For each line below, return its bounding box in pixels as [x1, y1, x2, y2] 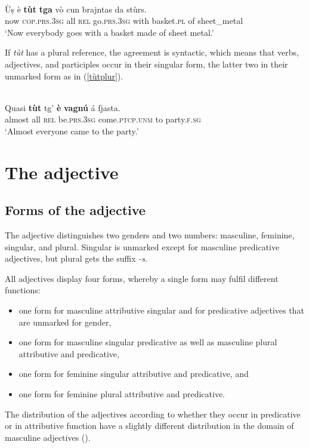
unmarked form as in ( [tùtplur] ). [5, 69, 123, 82]
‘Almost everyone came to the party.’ [5, 124, 139, 137]
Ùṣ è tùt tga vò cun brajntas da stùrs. [5, 2, 147, 15]
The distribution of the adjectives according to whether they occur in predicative [5, 407, 301, 420]
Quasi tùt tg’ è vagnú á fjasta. [5, 101, 120, 113]
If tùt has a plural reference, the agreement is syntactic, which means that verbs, [5, 46, 299, 59]
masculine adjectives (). [5, 431, 91, 443]
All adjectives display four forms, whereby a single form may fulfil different [5, 272, 279, 284]
